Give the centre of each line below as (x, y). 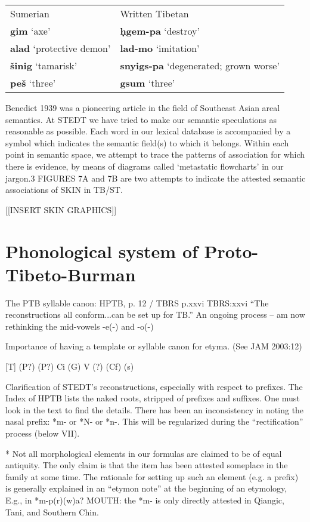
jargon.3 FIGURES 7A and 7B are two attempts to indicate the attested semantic (156, 178)
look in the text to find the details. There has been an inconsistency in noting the (155, 409)
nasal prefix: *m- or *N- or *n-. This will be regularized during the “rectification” (154, 421)
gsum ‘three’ (148, 83)
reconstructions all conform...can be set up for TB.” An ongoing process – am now (155, 314)
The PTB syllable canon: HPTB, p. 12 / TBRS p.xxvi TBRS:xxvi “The (137, 303)
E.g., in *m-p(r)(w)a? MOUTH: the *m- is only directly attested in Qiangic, (145, 500)
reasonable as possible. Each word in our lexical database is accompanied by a (148, 131)
